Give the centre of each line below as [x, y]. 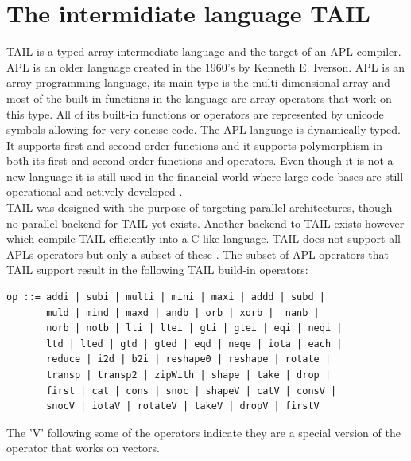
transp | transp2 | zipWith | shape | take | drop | [189, 375]
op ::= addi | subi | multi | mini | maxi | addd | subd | [166, 297]
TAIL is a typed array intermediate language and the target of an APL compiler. [204, 51]
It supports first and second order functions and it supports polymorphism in [195, 145]
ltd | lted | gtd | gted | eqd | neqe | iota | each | [194, 344]
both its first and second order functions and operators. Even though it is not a [200, 160]
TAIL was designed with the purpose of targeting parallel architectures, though [200, 207]
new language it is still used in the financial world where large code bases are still [205, 176]
